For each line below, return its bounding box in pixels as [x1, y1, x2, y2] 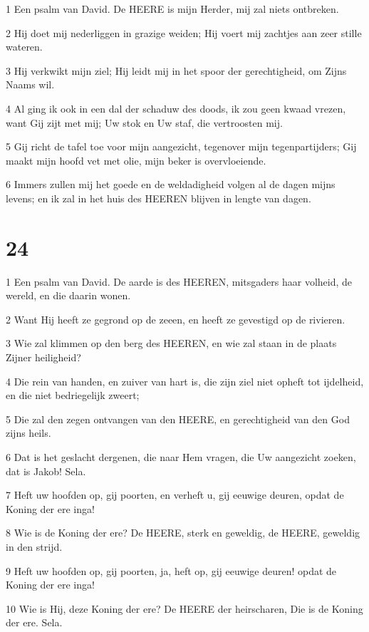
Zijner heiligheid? [6, 350, 81, 365]
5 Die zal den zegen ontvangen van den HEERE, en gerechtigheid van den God [6, 411, 350, 426]
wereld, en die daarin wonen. [6, 288, 131, 303]
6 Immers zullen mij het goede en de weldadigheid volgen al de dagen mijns [6, 177, 336, 192]
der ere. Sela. [6, 615, 63, 630]
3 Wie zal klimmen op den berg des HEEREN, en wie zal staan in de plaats [6, 336, 337, 351]
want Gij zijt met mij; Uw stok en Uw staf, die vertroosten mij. [6, 115, 283, 130]
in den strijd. [6, 539, 63, 554]
